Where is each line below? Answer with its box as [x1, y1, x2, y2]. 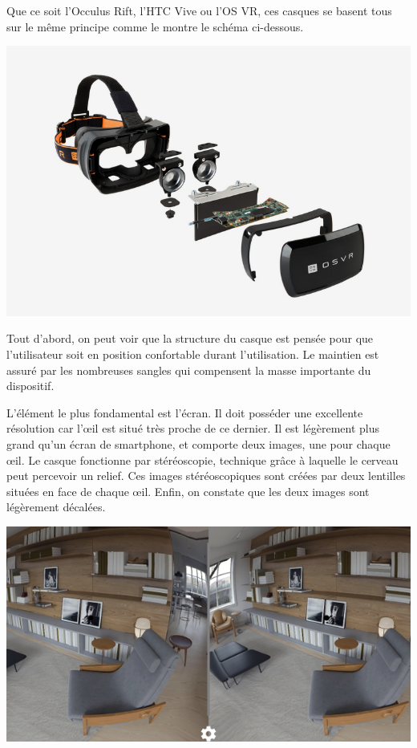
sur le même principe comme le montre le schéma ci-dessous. [6, 18, 304, 35]
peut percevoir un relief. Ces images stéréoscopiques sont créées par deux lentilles [6, 467, 406, 484]
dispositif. [6, 377, 55, 394]
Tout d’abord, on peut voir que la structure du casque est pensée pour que [6, 330, 374, 347]
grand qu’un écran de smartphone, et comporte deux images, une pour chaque [6, 436, 391, 453]
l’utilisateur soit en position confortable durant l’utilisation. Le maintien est [6, 346, 379, 363]
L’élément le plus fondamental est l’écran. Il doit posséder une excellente [6, 404, 363, 421]
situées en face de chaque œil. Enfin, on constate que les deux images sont [6, 482, 370, 499]
